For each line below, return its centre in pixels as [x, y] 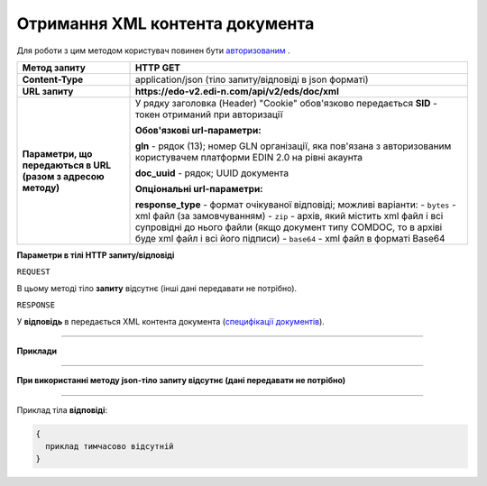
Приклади [37, 351]
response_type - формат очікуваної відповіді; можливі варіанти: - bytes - [296, 205]
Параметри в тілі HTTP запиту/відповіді [96, 255]
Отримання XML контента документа [165, 23]
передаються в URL [67, 165]
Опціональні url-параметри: [199, 188]
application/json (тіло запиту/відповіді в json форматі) [252, 79]
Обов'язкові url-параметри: [198, 130]
